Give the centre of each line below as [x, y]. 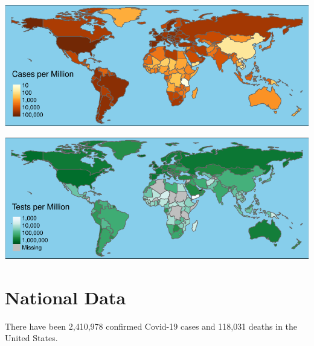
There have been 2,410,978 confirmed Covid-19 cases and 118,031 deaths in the [151, 326]
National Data [66, 297]
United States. [31, 338]
